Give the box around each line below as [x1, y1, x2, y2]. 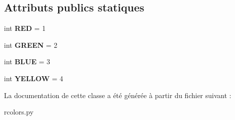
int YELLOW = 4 [4, 73, 64, 83]
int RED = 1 [4, 23, 46, 33]
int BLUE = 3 [4, 56, 50, 67]
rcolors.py [4, 107, 34, 117]
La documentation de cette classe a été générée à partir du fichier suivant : [4, 90, 232, 100]
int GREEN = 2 [4, 39, 58, 50]
